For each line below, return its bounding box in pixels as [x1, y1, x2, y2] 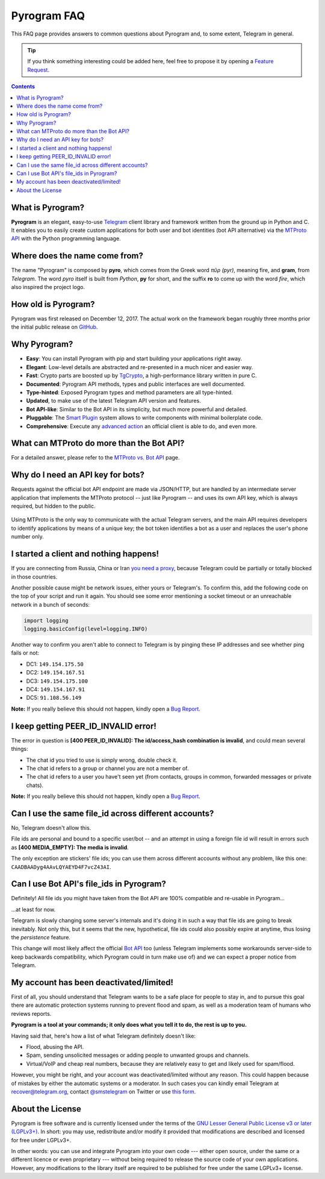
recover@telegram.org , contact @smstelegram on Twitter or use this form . [11, 1088, 196, 1095]
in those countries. [11, 573, 58, 580]
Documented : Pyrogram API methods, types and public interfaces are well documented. [26, 380, 246, 388]
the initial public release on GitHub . [11, 323, 98, 331]
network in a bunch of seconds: [11, 601, 90, 608]
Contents [11, 83, 36, 90]
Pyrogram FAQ [11, 9, 85, 22]
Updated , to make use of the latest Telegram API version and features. [26, 397, 201, 405]
